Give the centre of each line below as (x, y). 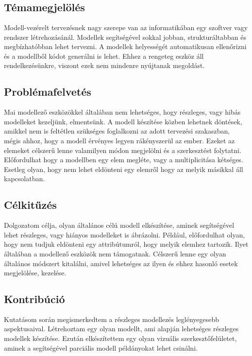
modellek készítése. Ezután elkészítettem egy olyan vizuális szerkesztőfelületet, (120, 338)
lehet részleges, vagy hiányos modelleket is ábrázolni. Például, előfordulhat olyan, (125, 234)
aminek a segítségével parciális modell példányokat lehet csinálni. (101, 348)
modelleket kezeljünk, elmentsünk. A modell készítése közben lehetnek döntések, (123, 121)
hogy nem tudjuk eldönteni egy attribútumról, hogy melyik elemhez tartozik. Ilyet (126, 244)
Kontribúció (34, 299)
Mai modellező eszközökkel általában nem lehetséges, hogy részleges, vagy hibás (122, 112)
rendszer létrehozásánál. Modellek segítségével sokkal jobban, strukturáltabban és (125, 37)
